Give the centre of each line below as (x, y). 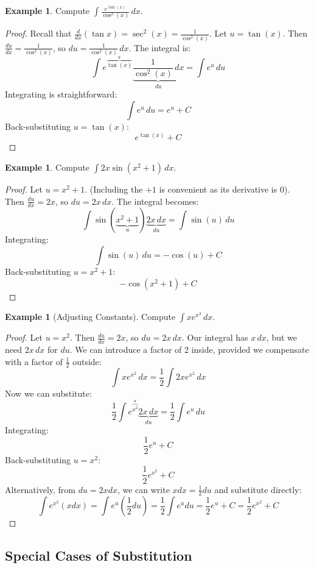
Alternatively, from (40, 489)
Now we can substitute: (48, 393)
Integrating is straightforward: (61, 94)
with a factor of (34, 361)
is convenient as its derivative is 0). (225, 189)
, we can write (143, 489)
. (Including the (114, 189)
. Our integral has (215, 337)
